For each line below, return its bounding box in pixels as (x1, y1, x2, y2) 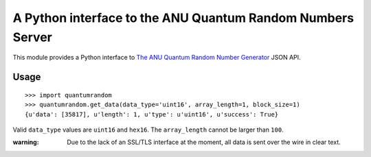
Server (12, 29, 53, 45)
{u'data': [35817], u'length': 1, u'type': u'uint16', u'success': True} (25, 110, 279, 118)
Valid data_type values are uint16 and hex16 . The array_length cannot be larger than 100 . (12, 125, 284, 134)
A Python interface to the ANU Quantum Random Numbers (12, 10, 354, 25)
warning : (12, 138, 39, 147)
